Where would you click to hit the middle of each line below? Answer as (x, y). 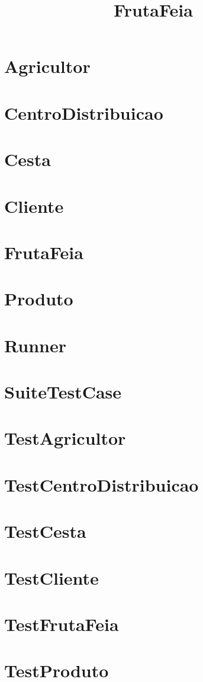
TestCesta (45, 531)
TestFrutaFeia (62, 624)
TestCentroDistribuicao (101, 484)
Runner (35, 345)
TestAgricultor (65, 438)
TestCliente (51, 577)
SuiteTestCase (63, 391)
